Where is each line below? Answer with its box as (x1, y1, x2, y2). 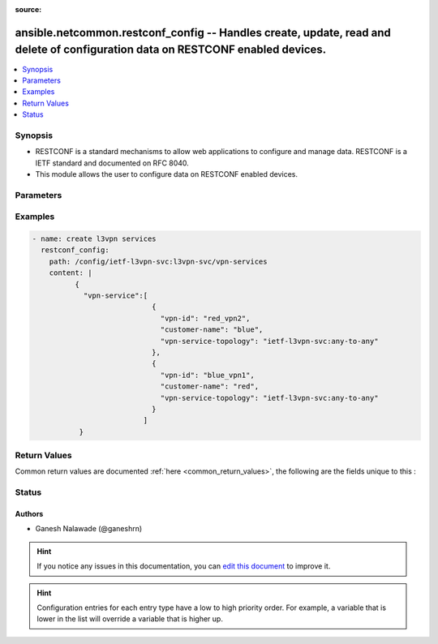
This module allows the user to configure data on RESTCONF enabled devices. (35, 169, 298, 178)
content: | (49, 268, 92, 277)
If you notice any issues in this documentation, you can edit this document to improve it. (36, 561, 331, 571)
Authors (15, 509, 44, 519)
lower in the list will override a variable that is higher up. (36, 614, 223, 624)
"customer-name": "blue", (160, 325, 264, 334)
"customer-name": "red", (160, 382, 260, 391)
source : (15, 5, 42, 14)
